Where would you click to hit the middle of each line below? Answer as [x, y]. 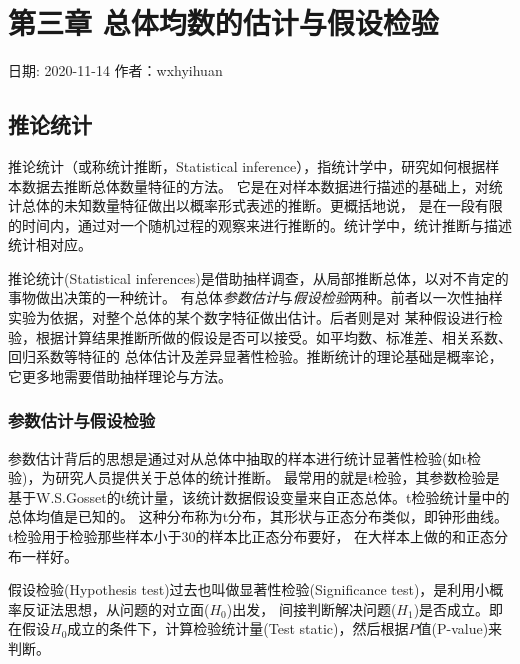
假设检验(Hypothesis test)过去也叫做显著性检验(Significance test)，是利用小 [249, 589]
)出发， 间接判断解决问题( [311, 608]
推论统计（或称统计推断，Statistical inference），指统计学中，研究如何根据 [247, 165]
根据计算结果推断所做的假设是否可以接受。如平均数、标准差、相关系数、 [273, 336]
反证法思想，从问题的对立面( [115, 608]
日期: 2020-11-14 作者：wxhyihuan [115, 70]
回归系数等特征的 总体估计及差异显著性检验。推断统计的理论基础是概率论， [255, 356]
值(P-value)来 [460, 628]
